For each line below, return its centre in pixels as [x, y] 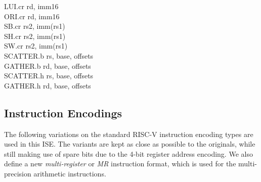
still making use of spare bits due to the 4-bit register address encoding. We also [128, 153]
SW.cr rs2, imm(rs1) [36, 46]
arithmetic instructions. [70, 173]
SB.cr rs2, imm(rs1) [35, 26]
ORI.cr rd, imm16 [32, 16]
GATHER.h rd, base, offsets [48, 85]
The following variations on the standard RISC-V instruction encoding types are [129, 134]
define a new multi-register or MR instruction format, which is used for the [120, 164]
